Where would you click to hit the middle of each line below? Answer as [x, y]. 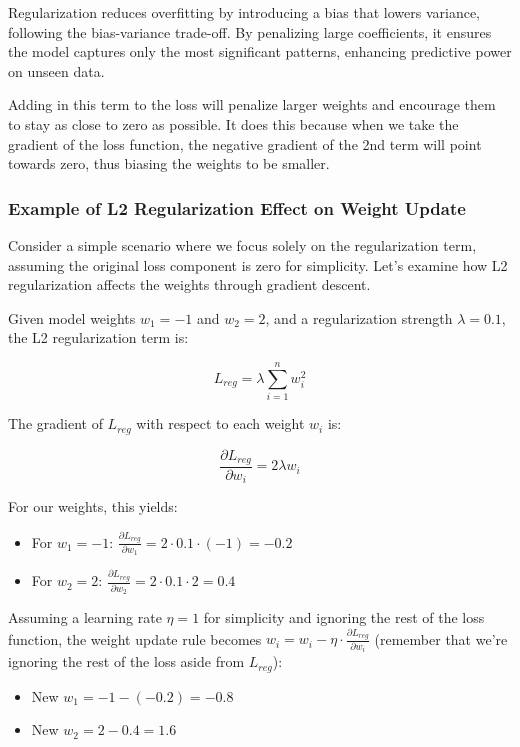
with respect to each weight [220, 423]
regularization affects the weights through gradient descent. [189, 284]
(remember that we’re [441, 638]
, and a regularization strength [359, 317]
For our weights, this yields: [93, 506]
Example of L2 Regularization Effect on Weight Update [237, 207]
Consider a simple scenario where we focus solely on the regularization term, [242, 244]
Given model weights [72, 317]
